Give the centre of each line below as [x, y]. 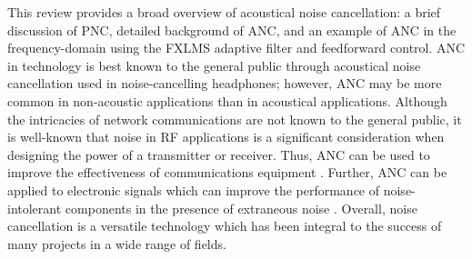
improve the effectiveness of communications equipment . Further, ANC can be [227, 172]
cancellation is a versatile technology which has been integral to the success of [225, 226]
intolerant [35, 208]
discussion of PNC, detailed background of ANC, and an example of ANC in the [232, 30]
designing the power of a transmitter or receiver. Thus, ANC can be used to [219, 154]
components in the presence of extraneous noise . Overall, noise [241, 208]
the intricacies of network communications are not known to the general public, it [235, 119]
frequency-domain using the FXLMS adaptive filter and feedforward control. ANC [236, 48]
